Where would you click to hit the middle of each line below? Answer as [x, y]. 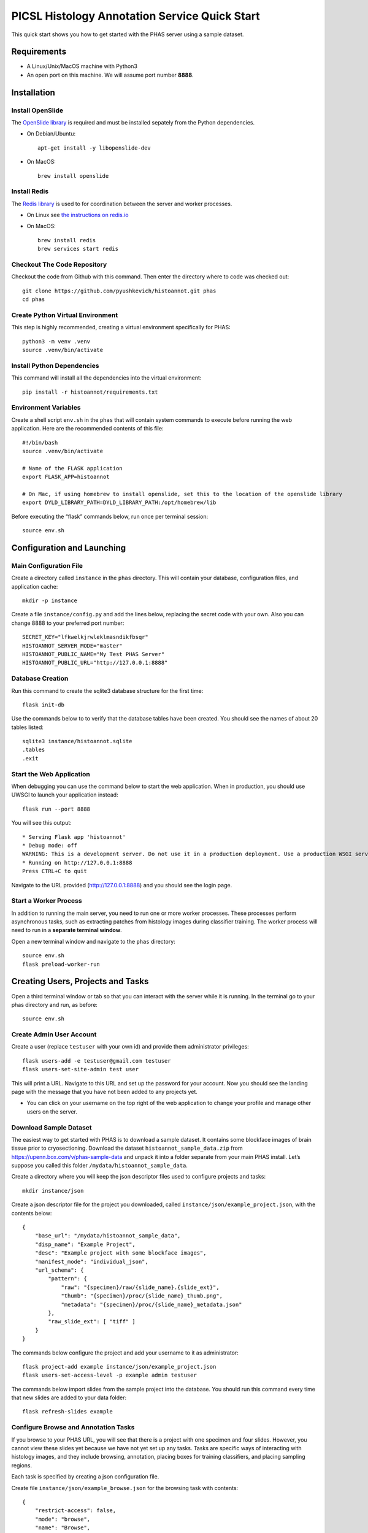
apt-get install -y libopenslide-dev [94, 148]
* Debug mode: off [50, 845]
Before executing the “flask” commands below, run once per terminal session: [110, 516]
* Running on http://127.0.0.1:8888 [77, 862]
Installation [33, 92]
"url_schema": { [59, 1270]
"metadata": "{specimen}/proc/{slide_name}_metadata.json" [151, 1304]
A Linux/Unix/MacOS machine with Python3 [82, 66]
